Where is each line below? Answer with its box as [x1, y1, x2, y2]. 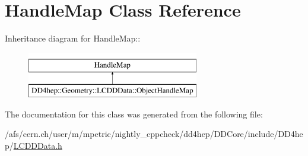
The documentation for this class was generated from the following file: [5, 107, 263, 120]
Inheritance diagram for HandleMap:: [5, 32, 141, 44]
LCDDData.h [13, 139, 62, 152]
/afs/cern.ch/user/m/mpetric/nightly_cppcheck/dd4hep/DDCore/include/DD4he [5, 128, 303, 140]
